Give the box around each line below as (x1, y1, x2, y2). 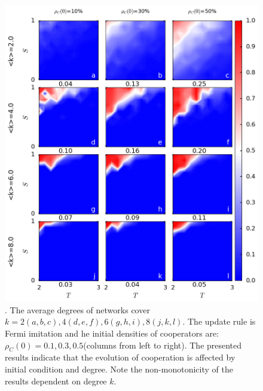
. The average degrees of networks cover (5, 303, 150, 316)
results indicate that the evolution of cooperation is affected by (5, 351, 236, 363)
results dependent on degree (5, 374, 107, 387)
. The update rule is (182, 315, 256, 328)
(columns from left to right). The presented (83, 338, 242, 351)
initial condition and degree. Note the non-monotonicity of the (5, 362, 233, 375)
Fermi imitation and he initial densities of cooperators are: (5, 326, 219, 339)
